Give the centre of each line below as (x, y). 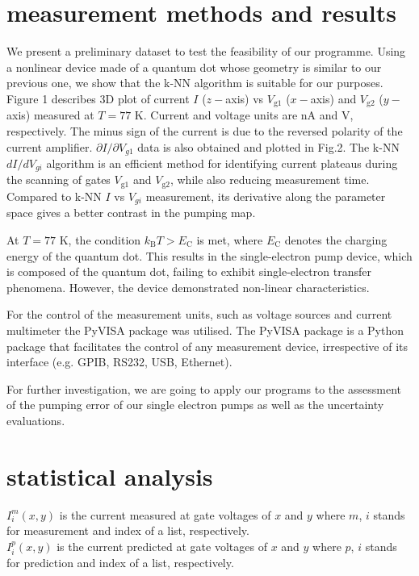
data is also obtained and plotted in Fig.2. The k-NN (268, 146)
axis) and (333, 98)
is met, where (230, 239)
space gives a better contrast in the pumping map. (131, 213)
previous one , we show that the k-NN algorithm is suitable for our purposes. (195, 83)
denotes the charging (336, 239)
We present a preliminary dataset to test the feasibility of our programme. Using (206, 51)
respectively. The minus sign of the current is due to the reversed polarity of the (205, 130)
